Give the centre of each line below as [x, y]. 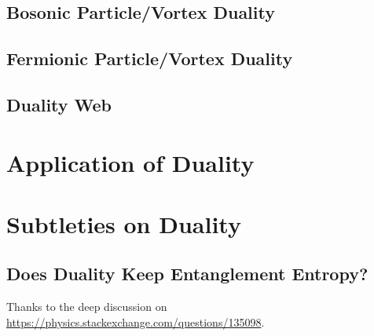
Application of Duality [130, 162]
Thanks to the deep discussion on [87, 307]
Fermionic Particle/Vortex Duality [150, 58]
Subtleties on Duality [124, 223]
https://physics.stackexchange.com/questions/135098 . [136, 321]
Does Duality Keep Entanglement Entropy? [187, 274]
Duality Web [59, 104]
